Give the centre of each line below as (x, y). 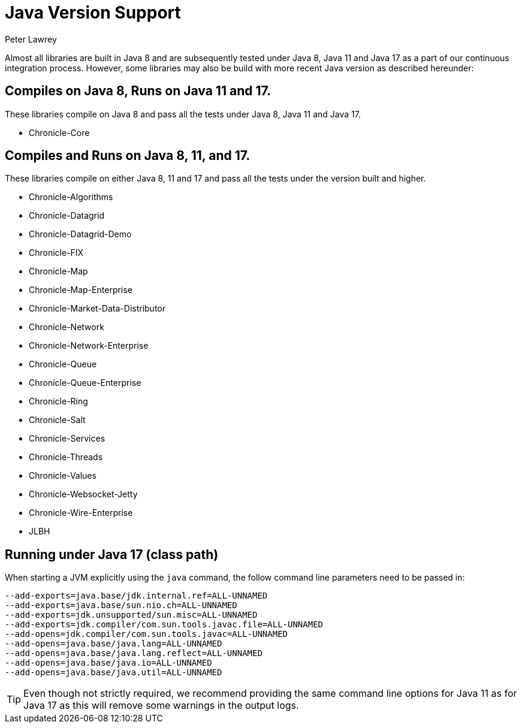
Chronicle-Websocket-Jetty (83, 494)
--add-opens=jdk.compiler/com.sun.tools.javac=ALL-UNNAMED (147, 634)
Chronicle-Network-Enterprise (89, 346)
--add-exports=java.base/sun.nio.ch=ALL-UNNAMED (121, 605)
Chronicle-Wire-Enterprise (81, 513)
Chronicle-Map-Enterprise (81, 290)
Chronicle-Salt (57, 420)
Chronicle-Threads (66, 457)
